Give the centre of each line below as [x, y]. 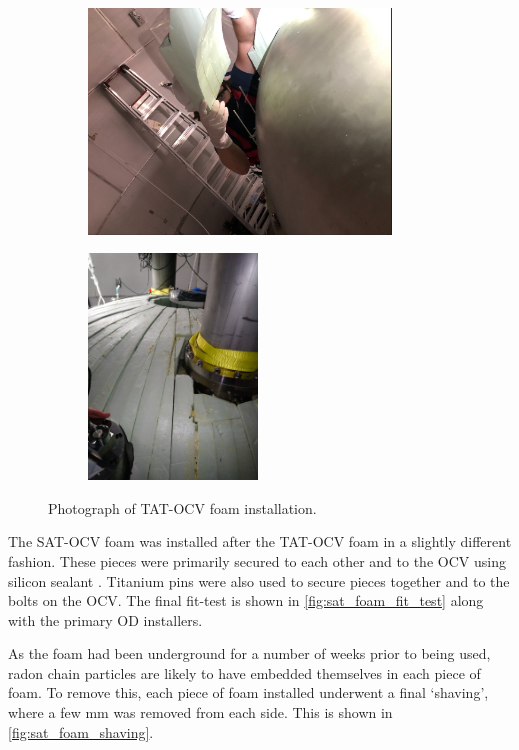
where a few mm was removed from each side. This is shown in [200, 712]
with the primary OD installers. [105, 619]
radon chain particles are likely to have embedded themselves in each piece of [244, 672]
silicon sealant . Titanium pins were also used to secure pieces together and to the [259, 580]
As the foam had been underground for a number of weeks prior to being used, [249, 653]
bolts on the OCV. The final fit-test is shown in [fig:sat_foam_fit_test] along [246, 600]
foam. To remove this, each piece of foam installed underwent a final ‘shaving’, [248, 692]
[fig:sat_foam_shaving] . [81, 731]
